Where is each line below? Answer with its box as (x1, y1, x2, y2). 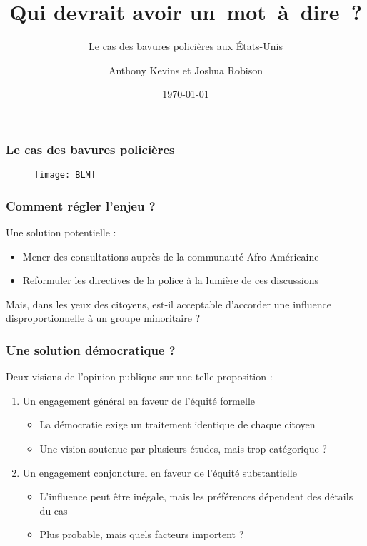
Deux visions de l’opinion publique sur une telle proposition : (6, 369, 273, 384)
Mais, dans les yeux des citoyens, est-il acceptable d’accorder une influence (6, 296, 331, 311)
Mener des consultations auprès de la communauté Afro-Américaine (22, 248, 319, 263)
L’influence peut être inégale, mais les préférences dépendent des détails (39, 489, 353, 504)
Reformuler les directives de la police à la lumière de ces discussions (22, 273, 318, 288)
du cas (39, 502, 68, 517)
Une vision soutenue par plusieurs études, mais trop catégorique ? (39, 441, 327, 456)
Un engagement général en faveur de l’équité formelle (22, 393, 256, 408)
